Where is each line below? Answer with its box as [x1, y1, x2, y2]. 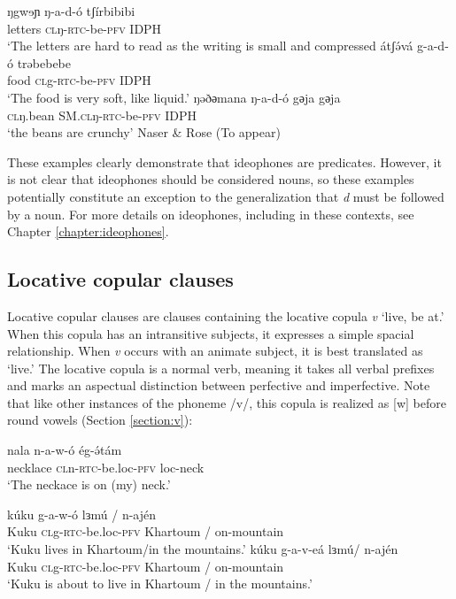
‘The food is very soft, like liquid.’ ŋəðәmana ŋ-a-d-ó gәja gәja [7, 88, 341, 106]
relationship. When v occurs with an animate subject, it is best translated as [7, 342, 423, 360]
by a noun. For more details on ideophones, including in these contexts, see [7, 204, 414, 223]
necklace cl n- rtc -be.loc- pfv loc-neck [7, 457, 205, 476]
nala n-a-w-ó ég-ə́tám [7, 441, 122, 459]
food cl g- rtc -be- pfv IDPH [7, 71, 151, 89]
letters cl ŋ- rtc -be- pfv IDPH [7, 19, 162, 37]
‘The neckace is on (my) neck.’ [7, 475, 171, 494]
